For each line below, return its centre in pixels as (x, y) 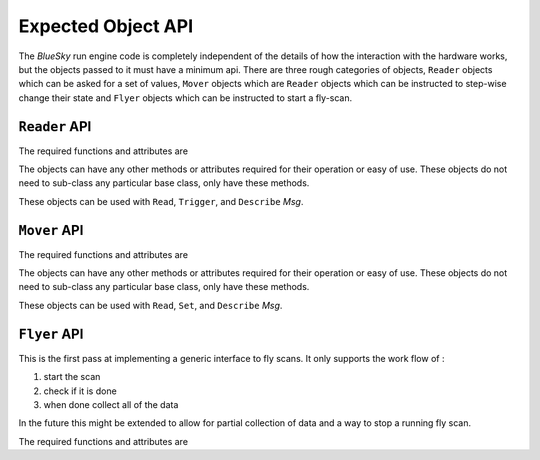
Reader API (55, 126)
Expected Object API (106, 26)
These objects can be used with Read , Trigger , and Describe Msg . (161, 201)
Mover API (51, 230)
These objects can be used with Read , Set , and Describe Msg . (150, 305)
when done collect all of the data (111, 404)
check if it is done (80, 391)
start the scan (72, 377)
